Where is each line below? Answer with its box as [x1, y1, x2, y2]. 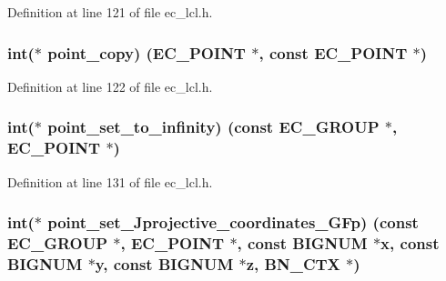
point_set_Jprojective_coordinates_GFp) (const [47, 211, 419, 234]
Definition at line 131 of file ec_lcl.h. [7, 172, 213, 191]
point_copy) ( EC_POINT [47, 41, 246, 64]
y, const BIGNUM [95, 252, 234, 275]
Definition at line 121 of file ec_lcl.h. [7, 3, 213, 21]
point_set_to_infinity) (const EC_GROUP [47, 115, 380, 138]
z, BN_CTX [246, 252, 340, 275]
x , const [380, 231, 440, 254]
